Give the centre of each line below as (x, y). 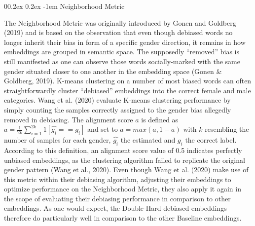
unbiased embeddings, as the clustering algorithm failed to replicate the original (125, 160)
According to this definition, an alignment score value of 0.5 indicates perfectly (123, 150)
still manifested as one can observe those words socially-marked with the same (122, 61)
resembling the (227, 129)
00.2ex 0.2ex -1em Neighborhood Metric (64, 6)
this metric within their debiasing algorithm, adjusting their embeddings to (118, 179)
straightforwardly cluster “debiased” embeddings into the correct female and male (127, 90)
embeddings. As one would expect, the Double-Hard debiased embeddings (115, 208)
